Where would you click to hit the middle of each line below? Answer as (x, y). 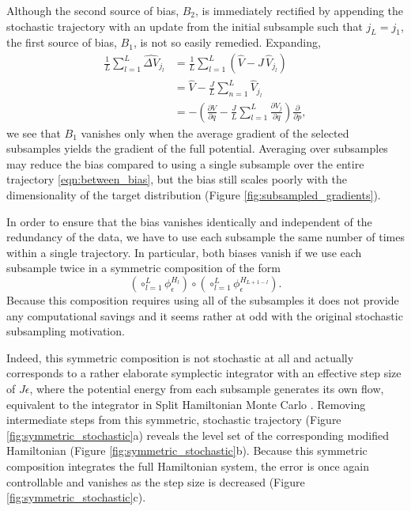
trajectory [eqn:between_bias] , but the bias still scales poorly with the (177, 179)
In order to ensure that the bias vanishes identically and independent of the (189, 221)
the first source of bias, (62, 42)
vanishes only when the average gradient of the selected (215, 132)
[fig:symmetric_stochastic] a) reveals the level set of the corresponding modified (198, 435)
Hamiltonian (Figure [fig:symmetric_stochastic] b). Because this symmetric (187, 450)
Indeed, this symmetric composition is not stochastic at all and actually (180, 357)
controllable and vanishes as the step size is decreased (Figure (156, 481)
